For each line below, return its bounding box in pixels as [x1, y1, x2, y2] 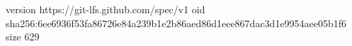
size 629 [6, 29, 40, 44]
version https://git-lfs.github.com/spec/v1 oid [6, 2, 205, 16]
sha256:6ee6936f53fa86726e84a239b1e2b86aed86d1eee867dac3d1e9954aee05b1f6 [6, 15, 347, 30]
